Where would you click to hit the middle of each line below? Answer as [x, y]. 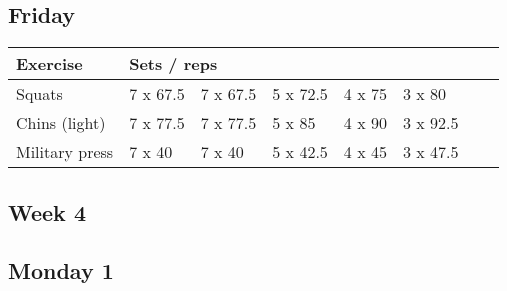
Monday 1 [61, 270]
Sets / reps [173, 64]
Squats [39, 94]
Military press [65, 152]
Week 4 [47, 211]
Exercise [49, 64]
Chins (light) [61, 123]
